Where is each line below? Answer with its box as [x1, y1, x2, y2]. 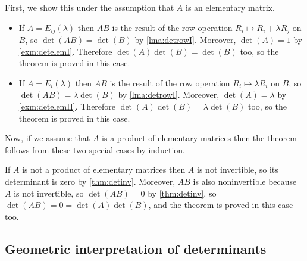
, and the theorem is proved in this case [148, 198, 293, 211]
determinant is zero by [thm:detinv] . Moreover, [5, 175, 176, 187]
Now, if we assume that [5, 132, 90, 144]
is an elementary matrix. [185, 1, 275, 13]
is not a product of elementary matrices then [22, 163, 186, 176]
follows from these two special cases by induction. [5, 143, 185, 156]
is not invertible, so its [197, 163, 278, 176]
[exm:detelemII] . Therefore [18, 100, 116, 113]
